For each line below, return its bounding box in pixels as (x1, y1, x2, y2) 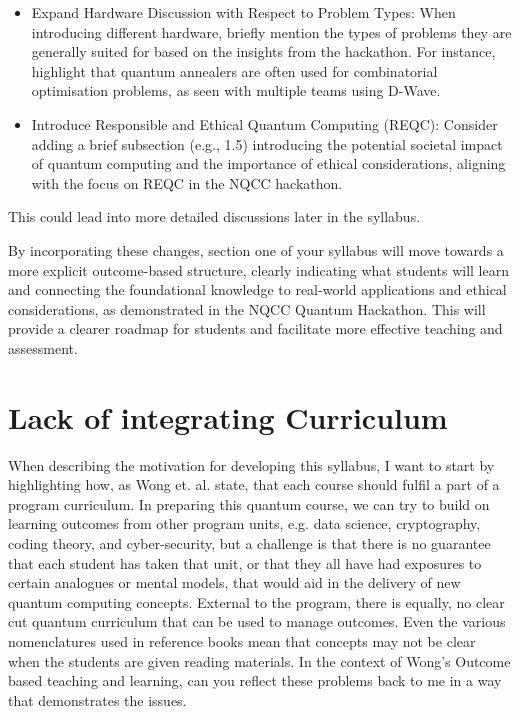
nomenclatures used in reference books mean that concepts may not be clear (8, 630, 476, 651)
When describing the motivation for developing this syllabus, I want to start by (8, 454, 495, 475)
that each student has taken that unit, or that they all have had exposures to (8, 552, 482, 573)
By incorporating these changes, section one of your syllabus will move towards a (8, 239, 504, 260)
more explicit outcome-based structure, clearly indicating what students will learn (8, 259, 510, 280)
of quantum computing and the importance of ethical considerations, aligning (31, 153, 506, 174)
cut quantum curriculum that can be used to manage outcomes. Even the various (8, 611, 506, 632)
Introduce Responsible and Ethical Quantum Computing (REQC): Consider (31, 113, 498, 134)
